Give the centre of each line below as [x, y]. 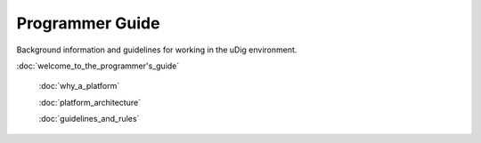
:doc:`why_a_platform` [79, 86]
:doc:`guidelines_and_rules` [89, 119]
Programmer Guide [88, 23]
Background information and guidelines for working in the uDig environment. [157, 50]
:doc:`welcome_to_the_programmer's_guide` [98, 66]
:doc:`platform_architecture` [90, 102]
